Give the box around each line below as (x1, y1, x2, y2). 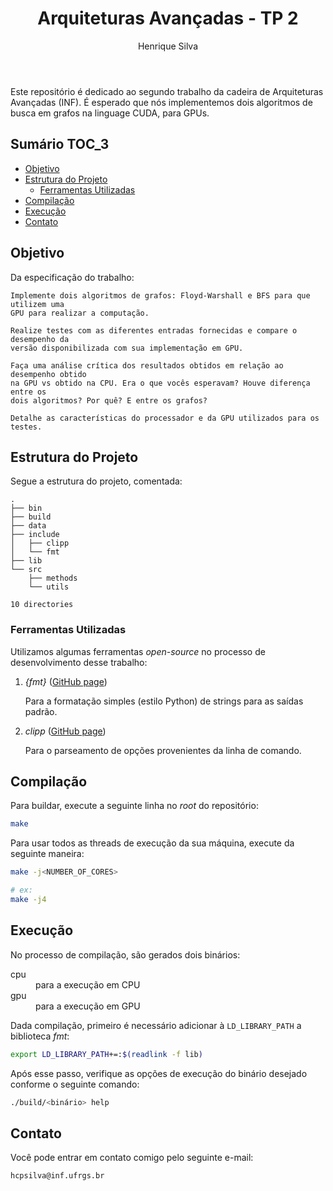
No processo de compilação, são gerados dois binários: (10, 948, 241, 961)
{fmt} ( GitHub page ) (24, 675, 108, 687)
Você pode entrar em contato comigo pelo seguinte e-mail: (10, 1152, 254, 1164)
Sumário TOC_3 (10, 136, 110, 153)
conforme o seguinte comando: (10, 1078, 140, 1090)
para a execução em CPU (35, 978, 141, 991)
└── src (10, 565, 43, 575)
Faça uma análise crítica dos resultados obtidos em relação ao (10, 360, 284, 371)
